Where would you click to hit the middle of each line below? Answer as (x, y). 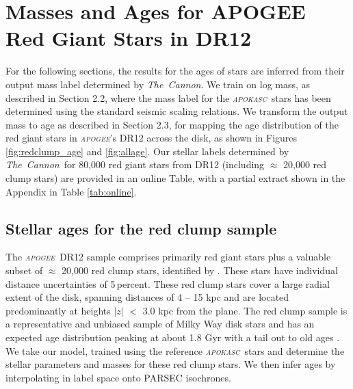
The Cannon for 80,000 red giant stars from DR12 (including (135, 164)
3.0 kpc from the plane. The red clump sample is (245, 310)
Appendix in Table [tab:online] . (71, 191)
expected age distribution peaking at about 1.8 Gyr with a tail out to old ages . (173, 337)
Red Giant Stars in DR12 (129, 38)
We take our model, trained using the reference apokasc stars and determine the (175, 350)
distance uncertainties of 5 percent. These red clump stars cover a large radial (168, 283)
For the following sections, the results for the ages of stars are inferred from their (175, 71)
